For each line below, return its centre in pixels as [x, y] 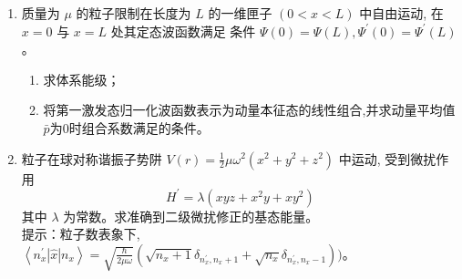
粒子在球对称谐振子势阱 [92, 158]
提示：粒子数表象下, [81, 234]
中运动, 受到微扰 [387, 158]
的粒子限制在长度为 [133, 13]
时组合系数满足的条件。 [139, 127]
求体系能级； [82, 79]
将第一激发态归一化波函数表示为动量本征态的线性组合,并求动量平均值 [249, 110]
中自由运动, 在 [401, 13]
